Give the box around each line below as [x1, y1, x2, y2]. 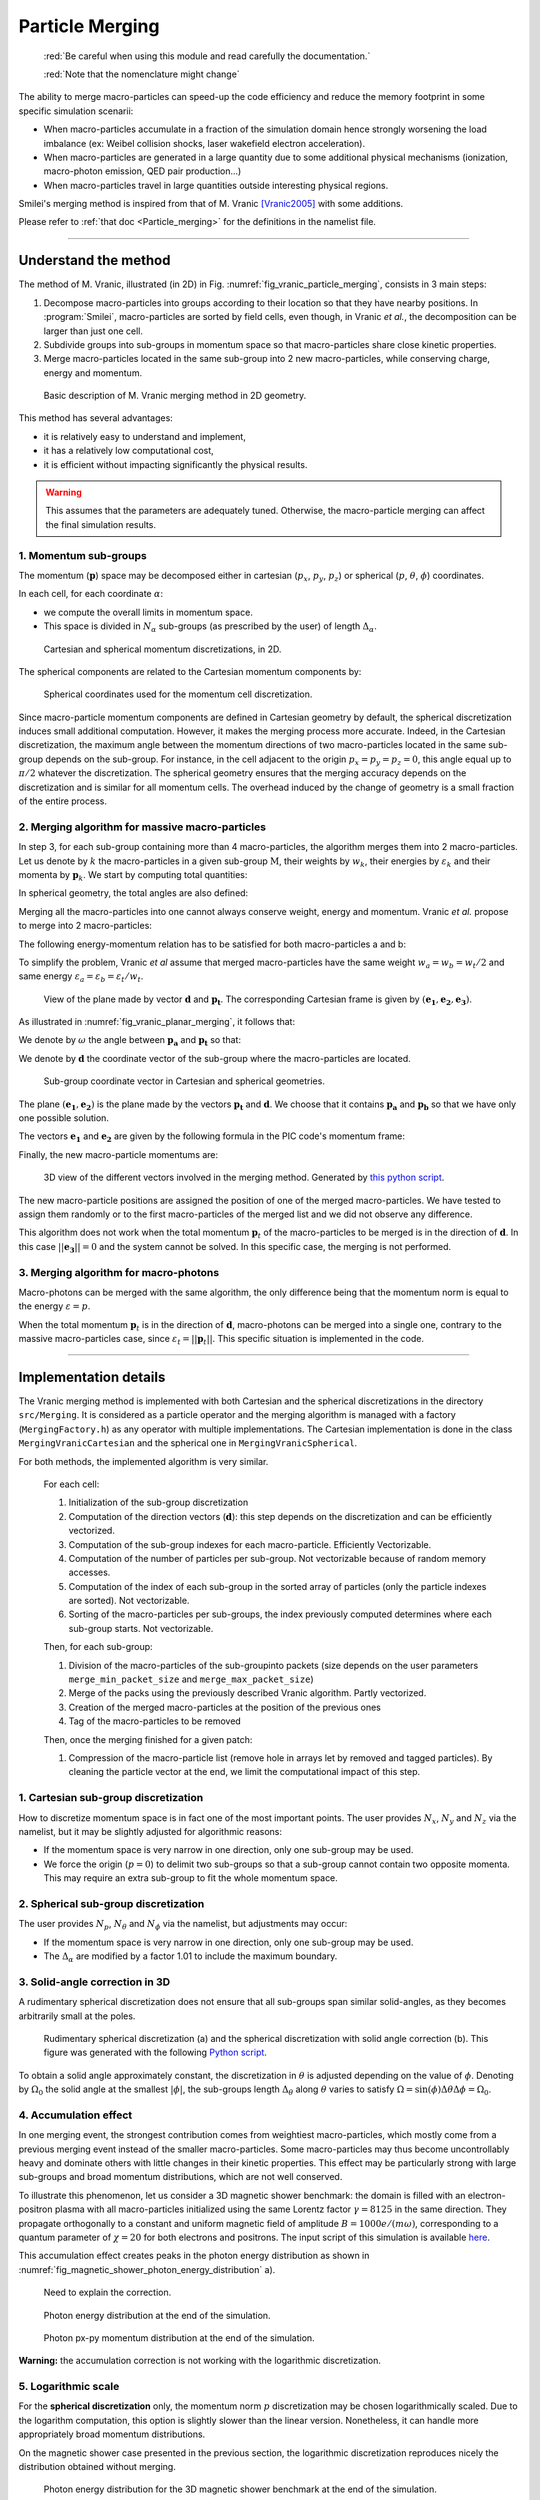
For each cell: [43, 1478, 100, 1490]
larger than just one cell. [43, 325, 144, 337]
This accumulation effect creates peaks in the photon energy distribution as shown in [18, 2250, 370, 2262]
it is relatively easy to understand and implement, [43, 430, 247, 442]
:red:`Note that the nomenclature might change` [43, 68, 240, 80]
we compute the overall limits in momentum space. [43, 606, 254, 618]
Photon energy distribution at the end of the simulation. [43, 2309, 271, 2321]
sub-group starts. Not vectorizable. [68, 1622, 214, 1634]
